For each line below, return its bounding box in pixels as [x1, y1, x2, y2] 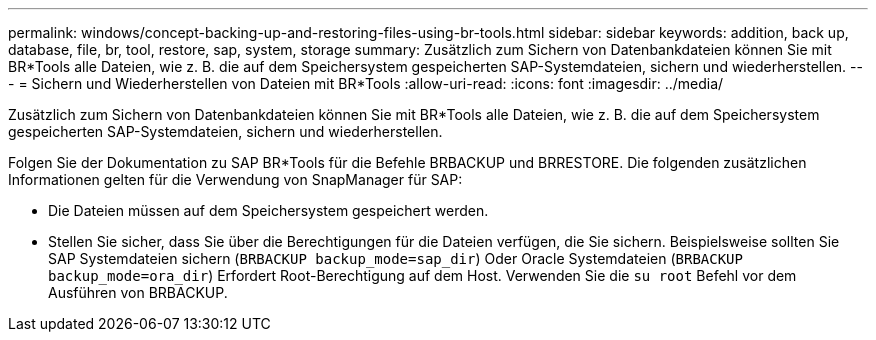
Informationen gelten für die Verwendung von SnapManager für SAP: [8, 171, 463, 188]
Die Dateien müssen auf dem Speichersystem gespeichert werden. [48, 202, 489, 219]
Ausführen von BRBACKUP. [48, 284, 228, 301]
